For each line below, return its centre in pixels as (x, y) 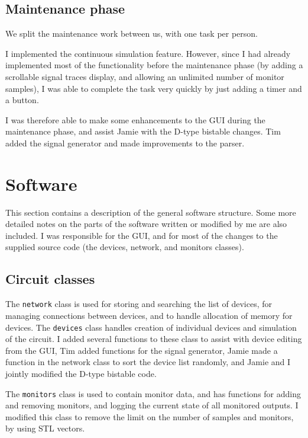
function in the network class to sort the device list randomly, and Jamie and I (148, 362)
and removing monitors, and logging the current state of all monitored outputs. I (152, 405)
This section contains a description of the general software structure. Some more (151, 212)
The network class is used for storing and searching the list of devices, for (139, 304)
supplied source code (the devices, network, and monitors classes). (125, 247)
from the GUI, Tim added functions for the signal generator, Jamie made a (142, 350)
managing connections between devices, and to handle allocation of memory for (149, 315)
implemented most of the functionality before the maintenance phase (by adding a (154, 65)
